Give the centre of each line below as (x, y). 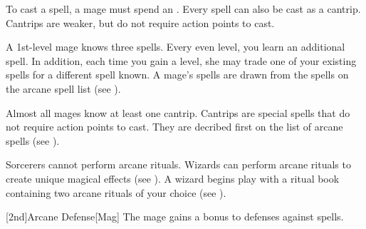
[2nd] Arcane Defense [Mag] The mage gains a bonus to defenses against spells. (175, 217)
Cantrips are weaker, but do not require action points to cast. (140, 22)
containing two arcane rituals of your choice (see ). (116, 192)
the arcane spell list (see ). (63, 88)
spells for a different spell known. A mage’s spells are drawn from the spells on (177, 75)
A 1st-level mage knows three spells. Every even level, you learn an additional (176, 47)
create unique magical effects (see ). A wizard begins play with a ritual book (173, 178)
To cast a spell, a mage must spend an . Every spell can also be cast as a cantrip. (183, 9)
